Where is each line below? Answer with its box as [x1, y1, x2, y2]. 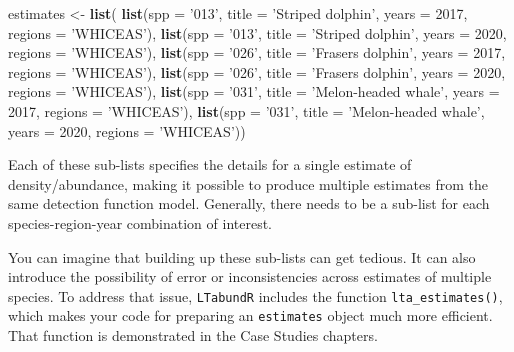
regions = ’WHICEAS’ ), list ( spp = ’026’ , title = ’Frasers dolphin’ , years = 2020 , [8, 61, 506, 82]
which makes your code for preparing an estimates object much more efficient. [8, 305, 493, 326]
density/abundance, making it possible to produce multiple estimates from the [8, 173, 488, 194]
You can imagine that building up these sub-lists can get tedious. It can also [8, 246, 476, 267]
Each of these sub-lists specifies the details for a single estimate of [8, 154, 412, 175]
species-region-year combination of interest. [8, 212, 272, 233]
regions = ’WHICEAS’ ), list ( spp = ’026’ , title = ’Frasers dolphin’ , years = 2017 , [8, 42, 506, 63]
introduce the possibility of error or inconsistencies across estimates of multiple [8, 266, 492, 287]
